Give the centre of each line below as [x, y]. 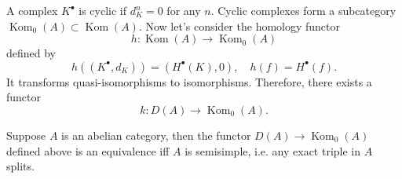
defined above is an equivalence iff [88, 150]
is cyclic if [102, 10]
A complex [32, 10]
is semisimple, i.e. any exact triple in [273, 150]
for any [184, 10]
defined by [31, 53]
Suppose [26, 135]
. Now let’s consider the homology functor [239, 26]
